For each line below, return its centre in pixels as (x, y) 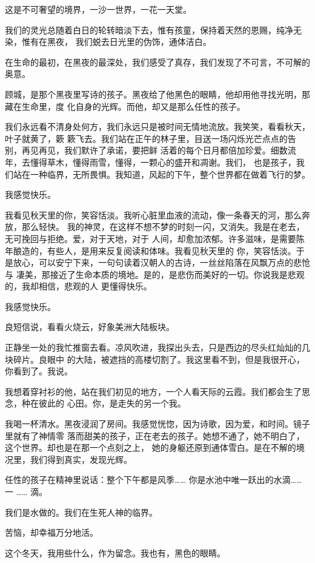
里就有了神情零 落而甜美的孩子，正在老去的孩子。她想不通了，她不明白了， (155, 435)
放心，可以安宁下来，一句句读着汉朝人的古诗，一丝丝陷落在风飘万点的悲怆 (161, 262)
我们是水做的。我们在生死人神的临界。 (81, 512)
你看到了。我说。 (39, 371)
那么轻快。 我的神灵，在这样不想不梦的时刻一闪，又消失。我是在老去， (163, 227)
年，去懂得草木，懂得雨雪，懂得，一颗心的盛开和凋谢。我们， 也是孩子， (151, 162)
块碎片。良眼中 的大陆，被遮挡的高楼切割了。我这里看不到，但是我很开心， (155, 359)
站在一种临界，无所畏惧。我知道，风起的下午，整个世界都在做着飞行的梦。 (161, 174)
